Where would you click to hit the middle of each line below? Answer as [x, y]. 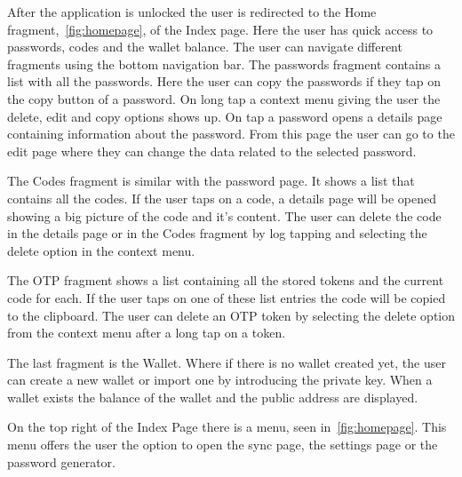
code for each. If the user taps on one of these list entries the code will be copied [227, 297]
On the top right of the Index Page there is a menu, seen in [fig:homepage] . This [227, 427]
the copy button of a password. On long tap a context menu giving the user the [224, 98]
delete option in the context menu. [101, 250]
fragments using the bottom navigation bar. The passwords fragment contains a [224, 64]
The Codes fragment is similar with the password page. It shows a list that [211, 181]
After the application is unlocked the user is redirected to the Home [192, 12]
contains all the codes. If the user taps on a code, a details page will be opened [222, 198]
